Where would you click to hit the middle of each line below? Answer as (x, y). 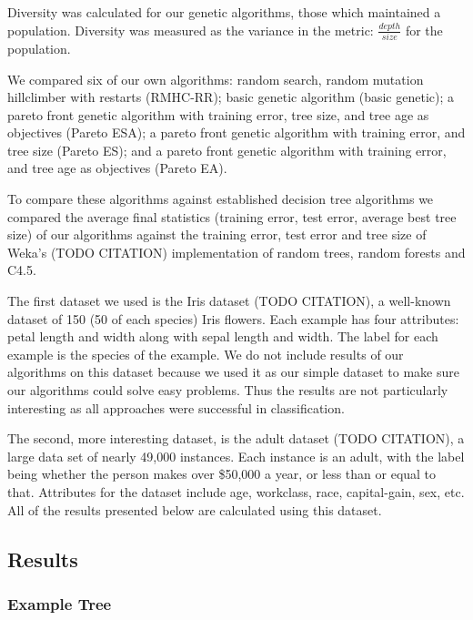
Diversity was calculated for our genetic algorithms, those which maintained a (224, 12)
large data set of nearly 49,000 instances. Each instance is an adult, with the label (236, 456)
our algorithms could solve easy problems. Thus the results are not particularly (228, 390)
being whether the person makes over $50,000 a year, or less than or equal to (222, 474)
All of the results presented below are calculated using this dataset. (195, 509)
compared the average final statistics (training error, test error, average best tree (232, 216)
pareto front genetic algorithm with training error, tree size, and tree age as (218, 114)
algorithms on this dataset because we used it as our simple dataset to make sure (233, 372)
